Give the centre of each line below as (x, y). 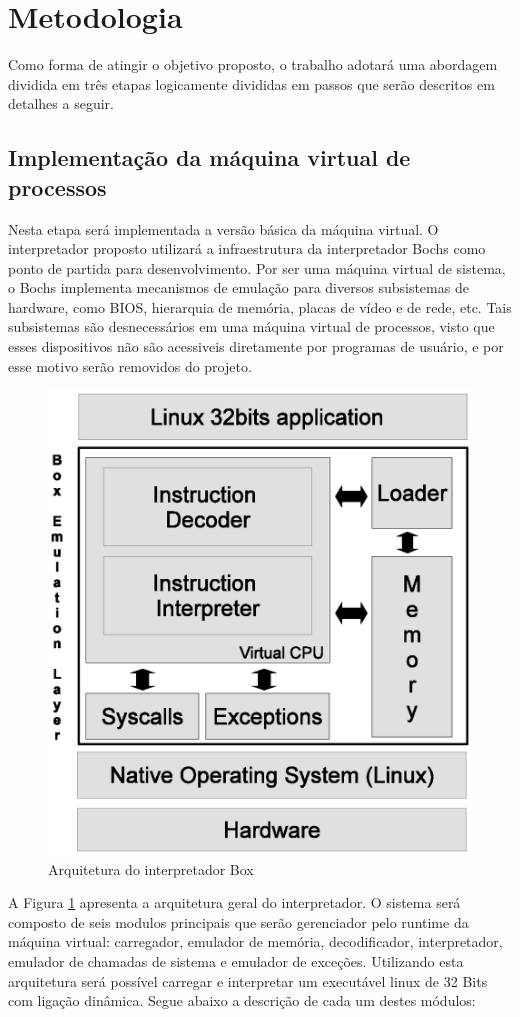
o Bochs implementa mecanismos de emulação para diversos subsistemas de (238, 287)
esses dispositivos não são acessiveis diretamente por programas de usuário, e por (256, 346)
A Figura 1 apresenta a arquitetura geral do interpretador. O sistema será (234, 902)
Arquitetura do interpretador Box (151, 868)
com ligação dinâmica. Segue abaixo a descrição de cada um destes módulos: (242, 1000)
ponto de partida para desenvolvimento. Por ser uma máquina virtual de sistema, (257, 267)
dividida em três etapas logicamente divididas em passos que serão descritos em (251, 83)
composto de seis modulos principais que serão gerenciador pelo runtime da (238, 921)
